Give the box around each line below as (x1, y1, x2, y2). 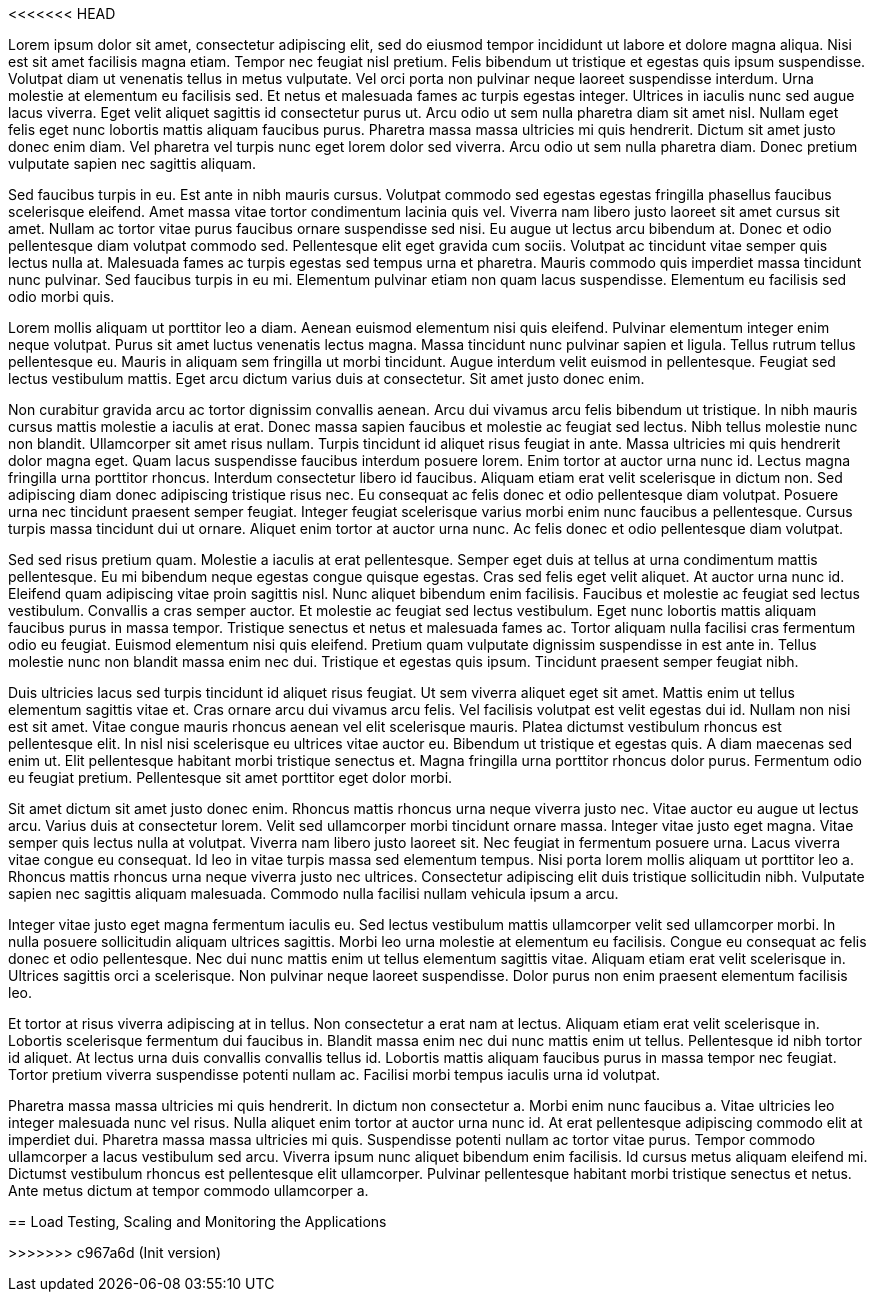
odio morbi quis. (8, 288, 115, 305)
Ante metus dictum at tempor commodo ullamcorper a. (8, 1182, 369, 1199)
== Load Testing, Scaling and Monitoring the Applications (8, 1213, 387, 1230)
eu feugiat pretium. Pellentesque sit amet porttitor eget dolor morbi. (8, 769, 453, 786)
